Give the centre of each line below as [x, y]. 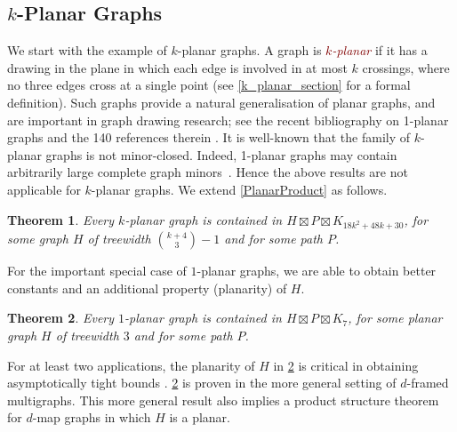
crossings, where [406, 67]
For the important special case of [97, 271]
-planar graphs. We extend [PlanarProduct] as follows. [239, 189]
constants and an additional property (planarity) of [147, 288]
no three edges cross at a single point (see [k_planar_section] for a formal [209, 85]
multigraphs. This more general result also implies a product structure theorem [223, 400]
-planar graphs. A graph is [249, 50]
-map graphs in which [92, 417]
